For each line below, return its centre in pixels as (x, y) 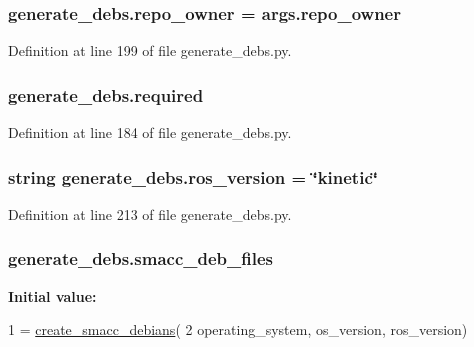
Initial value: (52, 295)
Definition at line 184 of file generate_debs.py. (150, 132)
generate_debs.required (106, 94)
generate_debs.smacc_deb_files (140, 258)
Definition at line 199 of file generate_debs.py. (150, 50)
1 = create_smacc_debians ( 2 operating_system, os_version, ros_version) (238, 329)
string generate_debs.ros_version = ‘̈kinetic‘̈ (193, 176)
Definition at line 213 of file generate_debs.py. (150, 213)
